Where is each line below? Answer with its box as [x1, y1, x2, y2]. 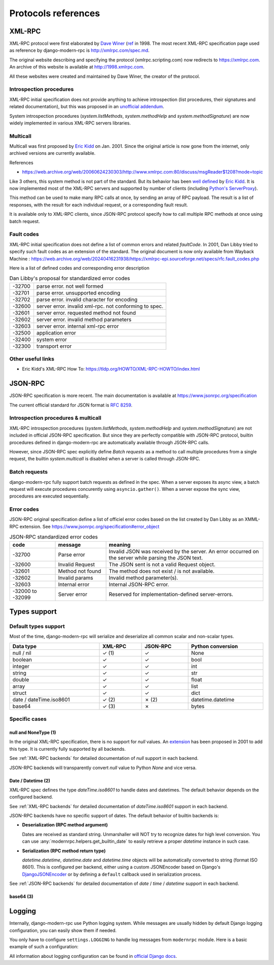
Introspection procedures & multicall [9, 414, 101, 421]
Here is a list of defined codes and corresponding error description [9, 264, 150, 271]
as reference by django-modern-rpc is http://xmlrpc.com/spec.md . [9, 47, 150, 53]
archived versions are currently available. [9, 150, 96, 156]
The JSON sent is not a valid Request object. [109, 561, 216, 568]
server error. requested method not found [36, 309, 136, 316]
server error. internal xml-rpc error [36, 322, 119, 329]
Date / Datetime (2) [9, 777, 50, 784]
